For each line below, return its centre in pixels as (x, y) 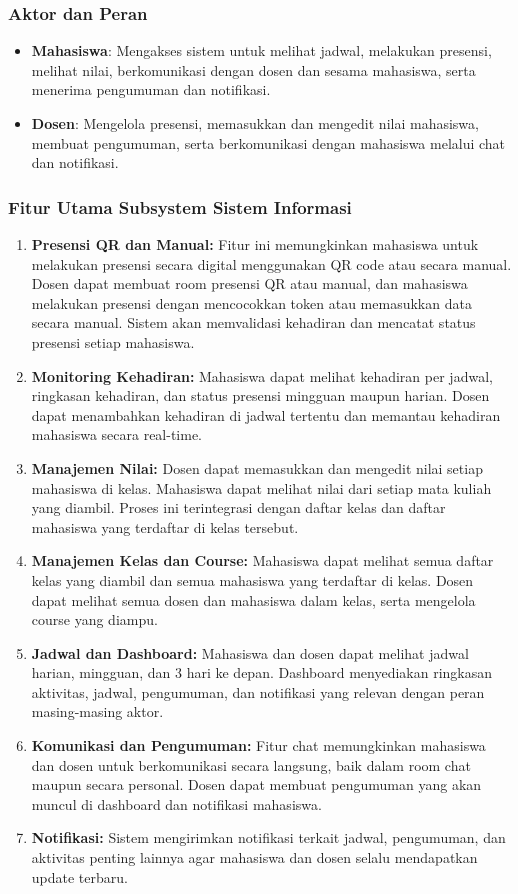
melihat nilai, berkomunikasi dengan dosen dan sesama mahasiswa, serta (253, 69)
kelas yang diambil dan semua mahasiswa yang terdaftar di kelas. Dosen (252, 579)
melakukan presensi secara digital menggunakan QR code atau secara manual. (271, 263)
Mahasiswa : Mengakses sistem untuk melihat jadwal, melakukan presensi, (261, 50)
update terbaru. (79, 876)
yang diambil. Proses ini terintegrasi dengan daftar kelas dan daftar (238, 507)
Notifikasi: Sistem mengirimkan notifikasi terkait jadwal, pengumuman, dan (268, 837)
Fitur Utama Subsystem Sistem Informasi (180, 206)
